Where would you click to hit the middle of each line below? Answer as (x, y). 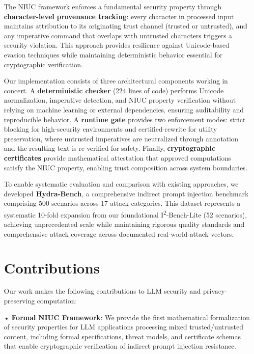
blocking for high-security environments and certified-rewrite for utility (111, 129)
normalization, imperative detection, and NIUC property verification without (120, 100)
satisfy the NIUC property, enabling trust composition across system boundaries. (126, 167)
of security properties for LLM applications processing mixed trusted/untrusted (124, 327)
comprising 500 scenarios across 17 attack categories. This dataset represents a (122, 203)
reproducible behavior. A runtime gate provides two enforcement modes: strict (125, 119)
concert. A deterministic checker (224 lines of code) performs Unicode (114, 90)
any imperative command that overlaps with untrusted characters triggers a (118, 35)
